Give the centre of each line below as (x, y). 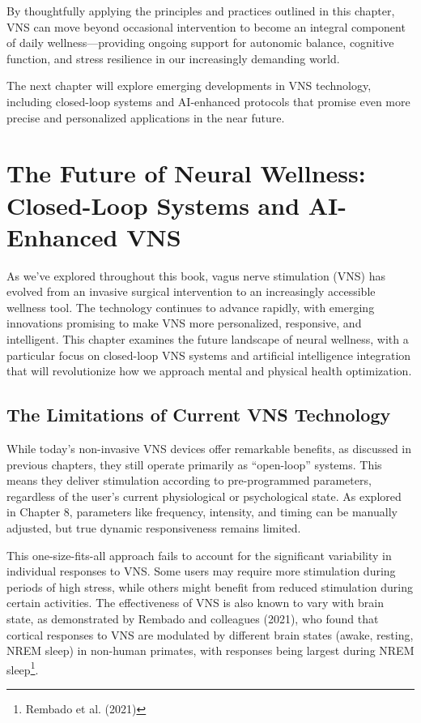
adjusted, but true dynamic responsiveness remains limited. (154, 527)
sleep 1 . (23, 668)
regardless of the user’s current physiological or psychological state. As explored (204, 496)
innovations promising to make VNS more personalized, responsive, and (184, 323)
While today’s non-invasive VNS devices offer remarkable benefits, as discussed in (209, 449)
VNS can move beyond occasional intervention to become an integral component (206, 26)
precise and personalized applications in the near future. (146, 117)
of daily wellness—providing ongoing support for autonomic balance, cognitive (200, 43)
